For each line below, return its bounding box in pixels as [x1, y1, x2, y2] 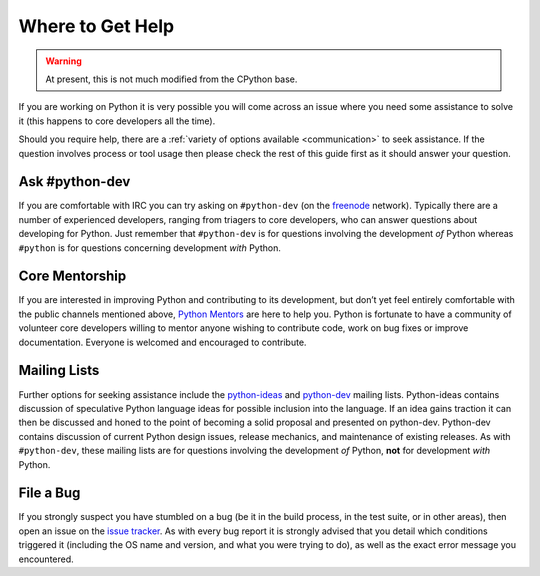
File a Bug [18, 485, 81, 502]
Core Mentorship [18, 268, 127, 285]
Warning [45, 55, 82, 67]
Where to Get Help [18, 15, 175, 37]
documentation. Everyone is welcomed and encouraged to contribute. [18, 336, 307, 348]
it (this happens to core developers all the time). [18, 115, 216, 127]
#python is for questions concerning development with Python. [18, 241, 282, 254]
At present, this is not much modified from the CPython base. [45, 73, 298, 85]
